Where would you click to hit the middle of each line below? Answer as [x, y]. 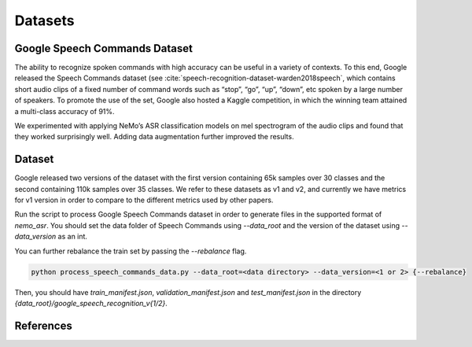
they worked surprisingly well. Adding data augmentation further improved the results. [154, 137]
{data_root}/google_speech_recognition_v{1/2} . [91, 304]
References [43, 325]
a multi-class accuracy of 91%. [65, 111]
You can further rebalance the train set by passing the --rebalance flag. [131, 251]
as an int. [73, 237]
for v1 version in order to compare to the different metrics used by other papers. [144, 200]
